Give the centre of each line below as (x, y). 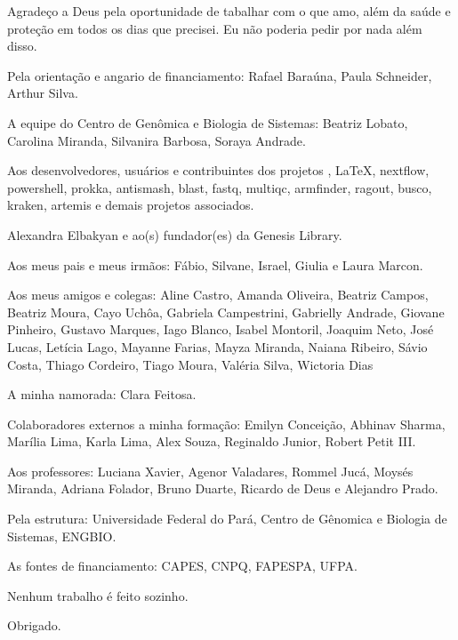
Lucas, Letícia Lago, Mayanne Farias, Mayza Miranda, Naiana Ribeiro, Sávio (217, 346)
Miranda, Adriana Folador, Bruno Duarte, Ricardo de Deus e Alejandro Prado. (223, 488)
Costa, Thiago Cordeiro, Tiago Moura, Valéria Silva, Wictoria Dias (190, 364)
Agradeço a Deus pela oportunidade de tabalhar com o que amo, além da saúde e (229, 11)
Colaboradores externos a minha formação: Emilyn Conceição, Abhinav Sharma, (226, 424)
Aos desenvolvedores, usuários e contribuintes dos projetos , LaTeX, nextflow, (218, 170)
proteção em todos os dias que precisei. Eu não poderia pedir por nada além (215, 28)
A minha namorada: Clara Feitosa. (102, 394)
